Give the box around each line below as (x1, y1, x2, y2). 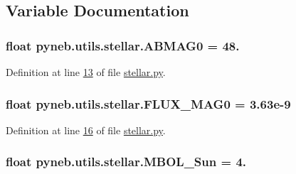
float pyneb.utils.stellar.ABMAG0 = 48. (6, 36, 240, 54)
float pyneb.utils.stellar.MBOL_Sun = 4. (6, 153, 247, 170)
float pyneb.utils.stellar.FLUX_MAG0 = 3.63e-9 (6, 94, 291, 112)
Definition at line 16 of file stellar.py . (6, 122, 166, 137)
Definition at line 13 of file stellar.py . (6, 65, 166, 79)
